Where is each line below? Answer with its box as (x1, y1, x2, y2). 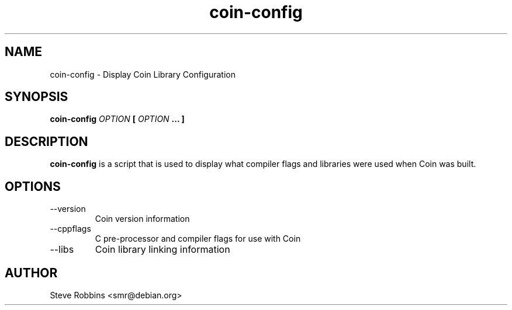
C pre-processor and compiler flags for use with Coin (95, 234, 301, 244)
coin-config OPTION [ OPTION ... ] (50, 114, 185, 124)
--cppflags (50, 224, 91, 234)
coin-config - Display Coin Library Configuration (50, 69, 236, 79)
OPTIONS (5, 179, 61, 194)
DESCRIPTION (5, 134, 88, 149)
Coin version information (95, 214, 190, 224)
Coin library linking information (95, 243, 230, 256)
